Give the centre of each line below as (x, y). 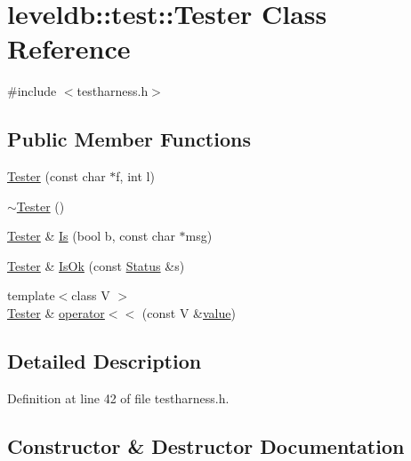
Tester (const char (56, 176)
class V (91, 295)
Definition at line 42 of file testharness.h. (118, 397)
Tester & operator (56, 313)
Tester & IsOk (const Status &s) (96, 265)
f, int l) (135, 176)
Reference (69, 48)
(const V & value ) (189, 313)
